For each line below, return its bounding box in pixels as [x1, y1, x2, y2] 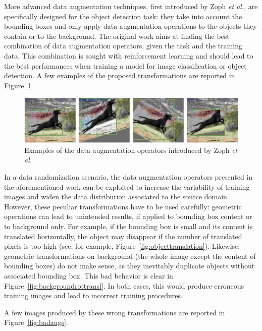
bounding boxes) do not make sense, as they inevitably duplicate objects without [4, 260, 255, 271]
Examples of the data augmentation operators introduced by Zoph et [24, 144, 238, 155]
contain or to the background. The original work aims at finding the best [4, 30, 230, 41]
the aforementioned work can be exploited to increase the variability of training [4, 181, 250, 192]
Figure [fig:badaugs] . [4, 317, 68, 327]
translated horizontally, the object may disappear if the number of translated [4, 231, 242, 241]
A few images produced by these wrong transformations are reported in [4, 307, 225, 317]
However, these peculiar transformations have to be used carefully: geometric [4, 201, 242, 211]
